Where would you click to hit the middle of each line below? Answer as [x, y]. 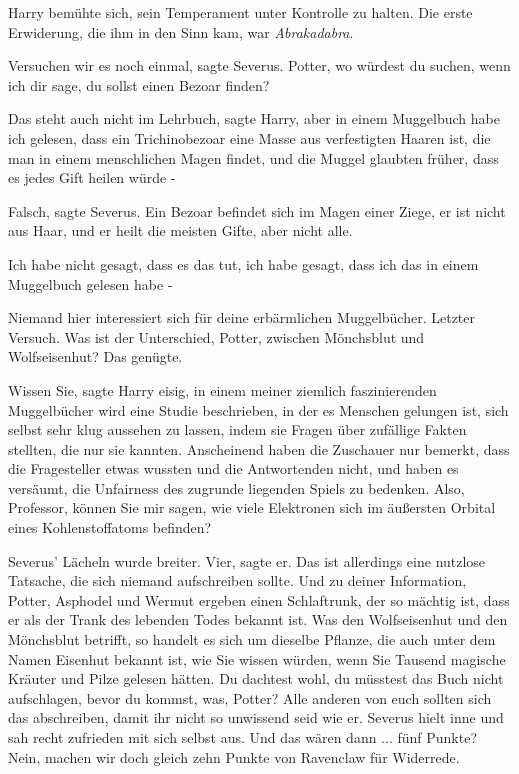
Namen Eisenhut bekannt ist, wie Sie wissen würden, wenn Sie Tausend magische [257, 658]
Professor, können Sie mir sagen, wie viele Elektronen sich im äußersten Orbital [252, 507]
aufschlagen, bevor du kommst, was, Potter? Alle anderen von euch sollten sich [250, 697]
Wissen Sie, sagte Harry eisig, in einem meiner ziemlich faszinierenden [222, 389]
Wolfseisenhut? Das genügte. [95, 356]
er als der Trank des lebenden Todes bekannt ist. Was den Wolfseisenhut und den [258, 619]
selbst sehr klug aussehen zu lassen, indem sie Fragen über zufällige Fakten [237, 429]
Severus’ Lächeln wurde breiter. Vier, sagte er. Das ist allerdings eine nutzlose [247, 560]
